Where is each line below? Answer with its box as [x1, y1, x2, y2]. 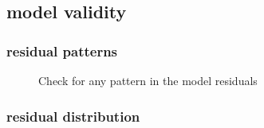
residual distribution [6, 106, 140, 126]
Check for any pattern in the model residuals [38, 72, 258, 88]
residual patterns [6, 41, 118, 60]
